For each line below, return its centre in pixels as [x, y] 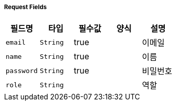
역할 [149, 85]
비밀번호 [157, 71]
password [22, 71]
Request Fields [26, 7]
